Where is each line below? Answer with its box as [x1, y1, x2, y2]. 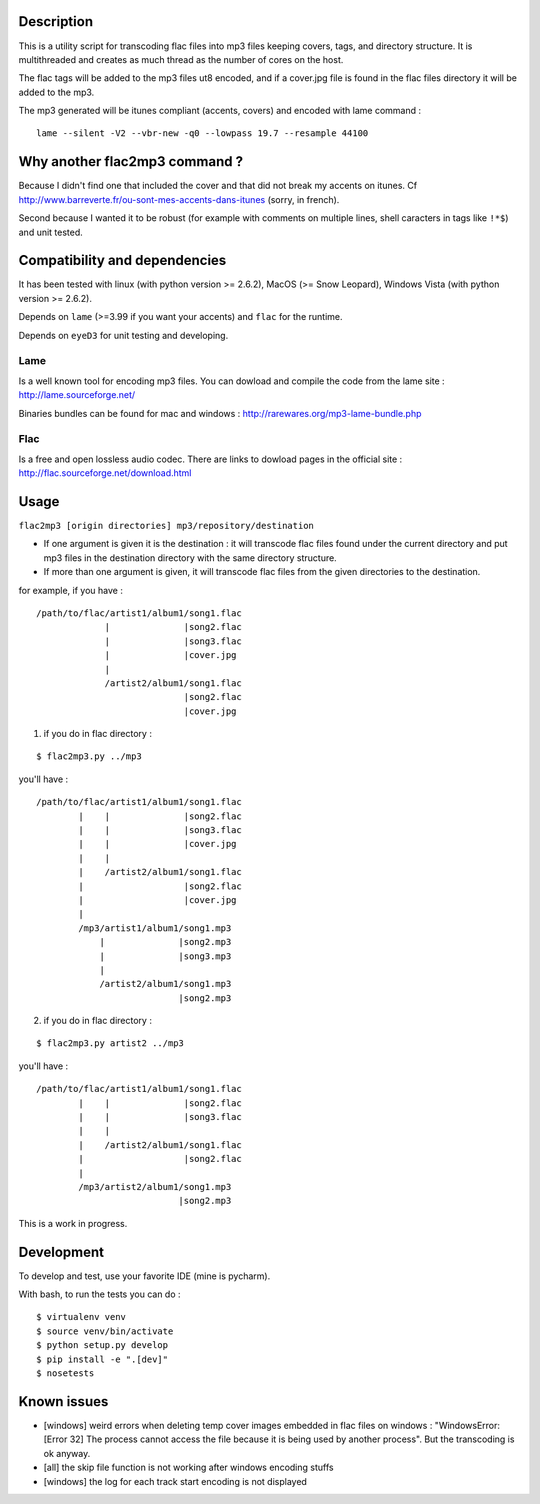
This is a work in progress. [18, 1217, 128, 1229]
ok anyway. [43, 1447, 91, 1459]
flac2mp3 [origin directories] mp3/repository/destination [18, 520, 315, 531]
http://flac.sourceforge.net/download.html [18, 467, 192, 479]
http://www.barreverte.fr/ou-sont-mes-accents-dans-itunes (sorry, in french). [18, 193, 340, 205]
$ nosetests [36, 1368, 95, 1379]
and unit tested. [18, 226, 84, 238]
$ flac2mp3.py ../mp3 [36, 751, 142, 762]
